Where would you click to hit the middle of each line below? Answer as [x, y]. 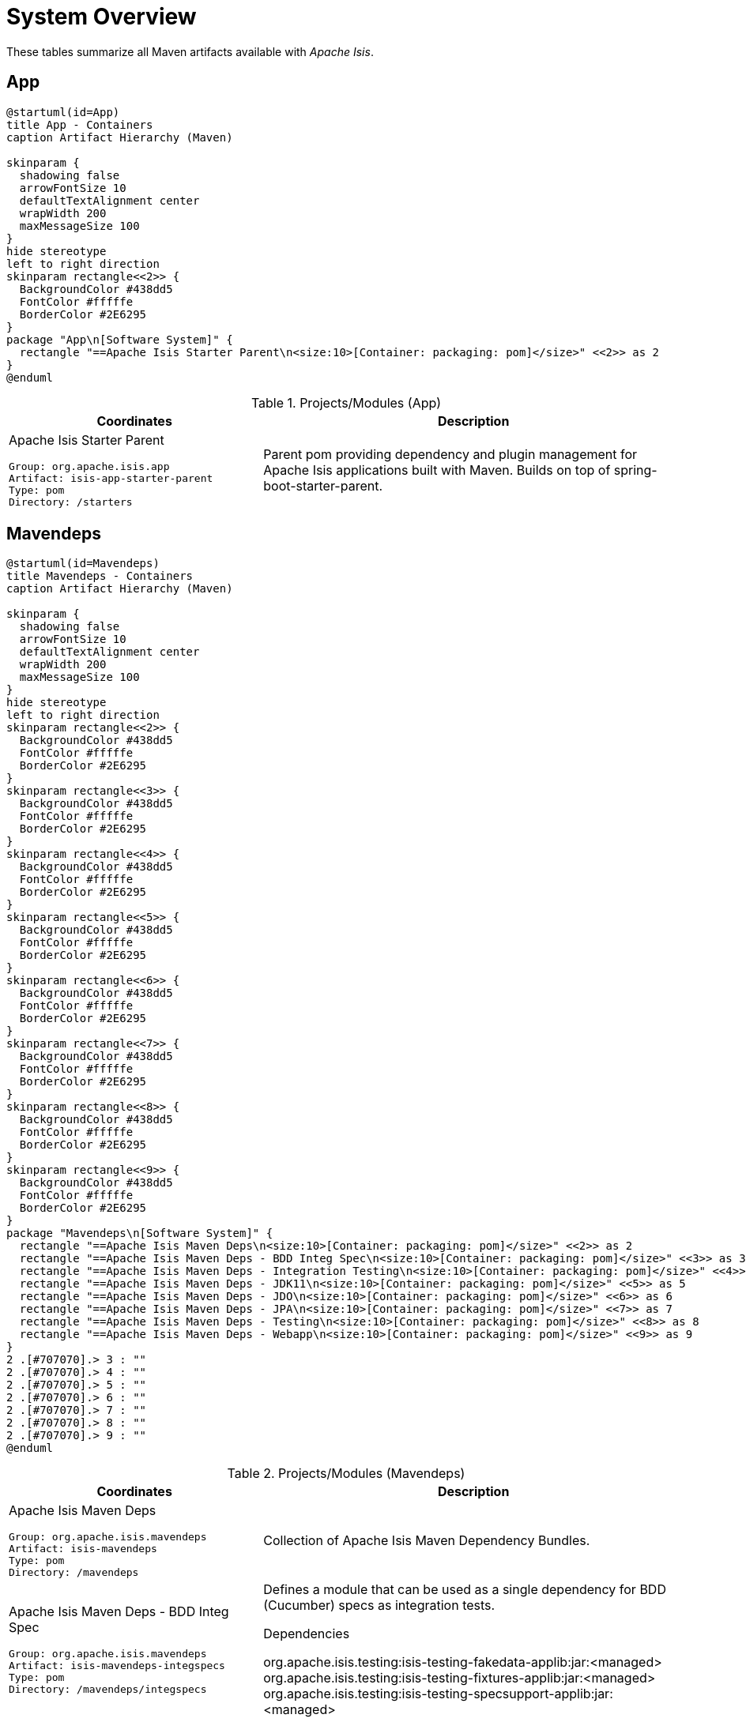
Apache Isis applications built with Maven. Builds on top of [437, 470]
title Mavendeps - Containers [100, 576]
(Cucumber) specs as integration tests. [379, 1605]
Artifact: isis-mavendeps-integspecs [117, 1666]
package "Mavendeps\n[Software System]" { [140, 1233]
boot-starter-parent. [323, 485]
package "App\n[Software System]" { [120, 339]
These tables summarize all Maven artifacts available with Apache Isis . [190, 51]
